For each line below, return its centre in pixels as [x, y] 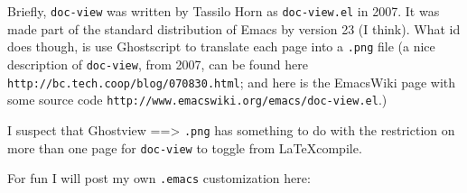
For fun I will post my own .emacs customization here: [159, 178]
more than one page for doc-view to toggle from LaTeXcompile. [185, 147]
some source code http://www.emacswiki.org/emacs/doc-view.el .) [197, 100]
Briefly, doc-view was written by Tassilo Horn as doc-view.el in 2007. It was [224, 11]
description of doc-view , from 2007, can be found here [158, 64]
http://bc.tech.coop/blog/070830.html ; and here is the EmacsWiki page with [232, 82]
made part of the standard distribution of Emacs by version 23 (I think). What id [234, 28]
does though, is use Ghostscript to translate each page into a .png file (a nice [221, 46]
